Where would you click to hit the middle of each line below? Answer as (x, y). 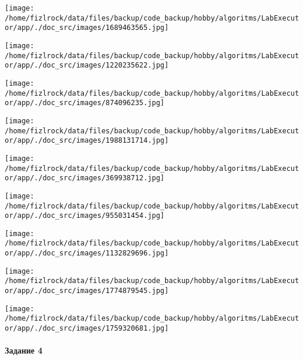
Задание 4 (24, 350)
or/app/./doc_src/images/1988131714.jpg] (87, 141)
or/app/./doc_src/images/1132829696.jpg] (87, 253)
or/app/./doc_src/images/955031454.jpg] (85, 216)
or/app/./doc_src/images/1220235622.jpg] (87, 65)
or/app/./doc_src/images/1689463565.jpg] (87, 28)
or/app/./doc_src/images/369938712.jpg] (85, 178)
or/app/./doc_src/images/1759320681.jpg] (87, 329)
